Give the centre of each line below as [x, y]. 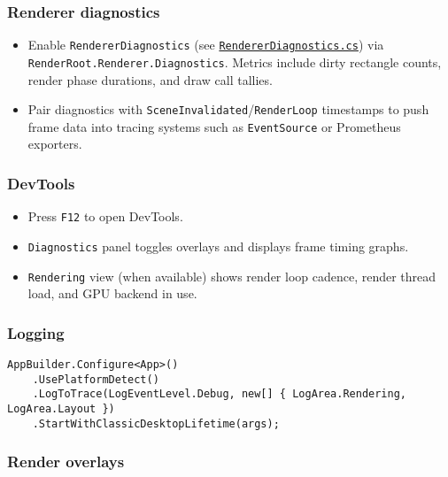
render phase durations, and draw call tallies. [150, 79]
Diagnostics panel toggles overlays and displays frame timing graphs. [218, 246]
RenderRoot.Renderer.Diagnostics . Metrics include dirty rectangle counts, [235, 62]
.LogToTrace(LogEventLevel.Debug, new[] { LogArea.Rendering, [220, 394]
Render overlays [66, 462]
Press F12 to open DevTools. [105, 216]
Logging [36, 332]
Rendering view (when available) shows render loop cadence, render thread [232, 276]
